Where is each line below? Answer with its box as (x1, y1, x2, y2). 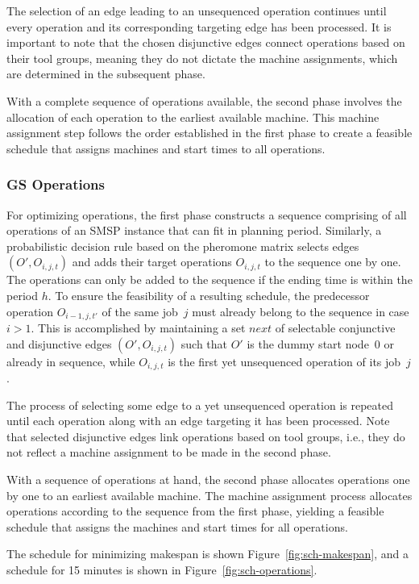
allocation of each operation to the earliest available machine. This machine (6, 108, 380, 125)
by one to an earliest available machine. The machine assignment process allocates (6, 486, 413, 503)
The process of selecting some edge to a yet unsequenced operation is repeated (6, 396, 394, 413)
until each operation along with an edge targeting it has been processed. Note (6, 412, 390, 429)
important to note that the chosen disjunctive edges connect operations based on (6, 34, 405, 51)
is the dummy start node (247, 335, 369, 352)
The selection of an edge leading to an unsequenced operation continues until (6, 2, 387, 19)
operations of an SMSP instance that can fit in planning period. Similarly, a (6, 222, 382, 239)
